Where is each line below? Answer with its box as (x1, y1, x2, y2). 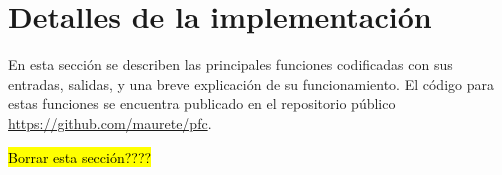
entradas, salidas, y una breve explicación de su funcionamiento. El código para (8, 73, 494, 94)
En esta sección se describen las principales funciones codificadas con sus (8, 54, 453, 75)
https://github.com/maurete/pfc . (8, 112, 212, 133)
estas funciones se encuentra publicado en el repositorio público (8, 93, 396, 114)
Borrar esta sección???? (8, 146, 152, 167)
